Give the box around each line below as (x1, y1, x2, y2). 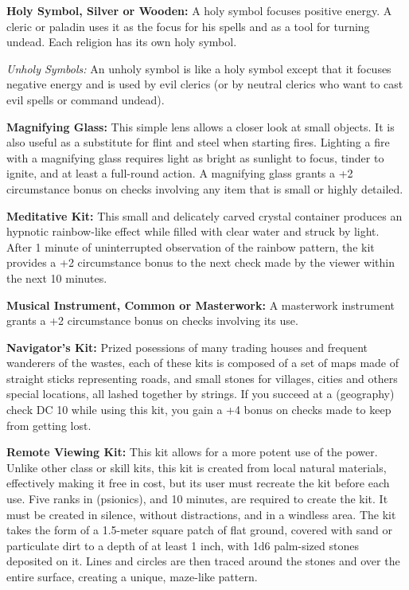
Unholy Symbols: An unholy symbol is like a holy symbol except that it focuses (6, 60, 391, 76)
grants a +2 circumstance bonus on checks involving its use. (6, 312, 298, 329)
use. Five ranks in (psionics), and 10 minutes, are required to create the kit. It (6, 490, 388, 507)
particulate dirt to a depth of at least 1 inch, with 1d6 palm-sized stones (6, 537, 359, 553)
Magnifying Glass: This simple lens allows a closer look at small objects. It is (6, 118, 395, 135)
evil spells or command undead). (6, 91, 165, 107)
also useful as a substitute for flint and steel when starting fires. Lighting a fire (6, 134, 390, 150)
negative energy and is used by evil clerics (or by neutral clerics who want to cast (6, 76, 403, 92)
